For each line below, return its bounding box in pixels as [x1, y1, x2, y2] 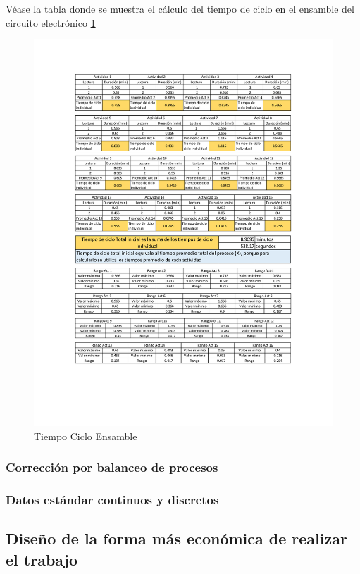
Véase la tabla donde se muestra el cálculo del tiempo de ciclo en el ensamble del [6, 1, 354, 15]
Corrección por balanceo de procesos [6, 458, 218, 476]
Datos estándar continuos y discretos [6, 491, 219, 509]
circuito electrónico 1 [6, 15, 96, 30]
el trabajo [6, 548, 78, 570]
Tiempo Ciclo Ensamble [34, 428, 137, 443]
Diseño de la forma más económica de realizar [6, 528, 347, 549]
